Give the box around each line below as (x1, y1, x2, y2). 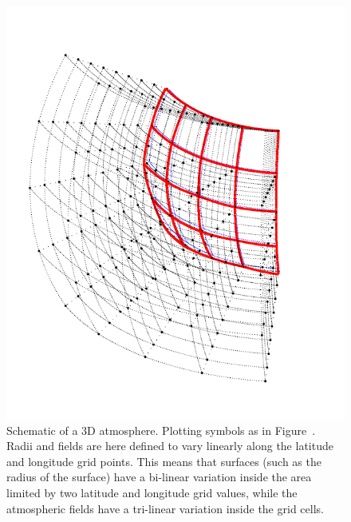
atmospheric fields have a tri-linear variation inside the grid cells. (6, 500, 324, 516)
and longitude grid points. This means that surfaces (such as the (6, 452, 321, 469)
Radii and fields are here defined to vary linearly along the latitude (6, 437, 333, 454)
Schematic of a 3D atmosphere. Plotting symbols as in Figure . (6, 421, 316, 438)
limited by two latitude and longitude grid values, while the (6, 484, 298, 500)
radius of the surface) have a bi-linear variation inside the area (6, 468, 312, 485)
